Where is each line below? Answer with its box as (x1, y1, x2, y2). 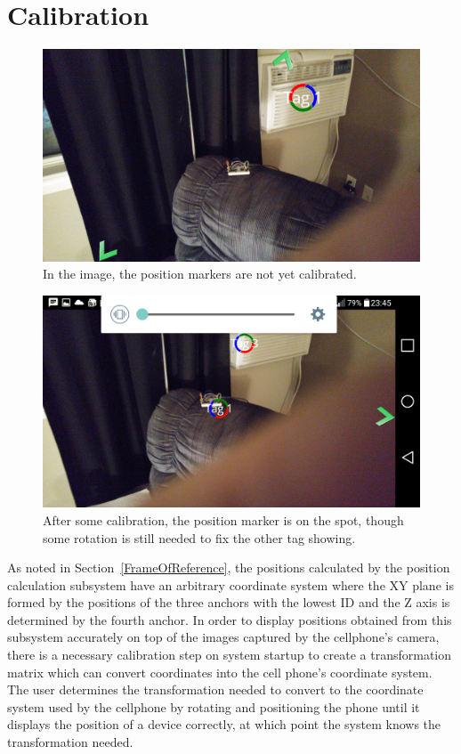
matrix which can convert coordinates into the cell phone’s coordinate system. (7, 662, 433, 681)
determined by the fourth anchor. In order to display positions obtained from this (7, 610, 452, 628)
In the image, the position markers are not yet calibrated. (43, 264, 357, 283)
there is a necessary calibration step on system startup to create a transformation (7, 645, 452, 664)
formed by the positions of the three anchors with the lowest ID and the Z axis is (7, 593, 450, 612)
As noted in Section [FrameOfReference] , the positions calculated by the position (7, 558, 450, 577)
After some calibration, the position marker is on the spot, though (43, 510, 404, 529)
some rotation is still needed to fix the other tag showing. (43, 528, 356, 547)
